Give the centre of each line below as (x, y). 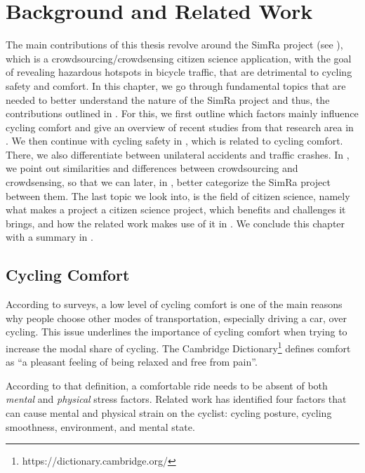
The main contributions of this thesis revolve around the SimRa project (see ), (174, 45)
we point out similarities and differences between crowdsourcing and (152, 168)
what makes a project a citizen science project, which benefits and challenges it (176, 209)
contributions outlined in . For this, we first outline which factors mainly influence (182, 113)
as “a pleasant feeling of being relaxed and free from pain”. (132, 362)
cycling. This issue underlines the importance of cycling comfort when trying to (177, 332)
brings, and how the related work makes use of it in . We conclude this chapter (175, 223)
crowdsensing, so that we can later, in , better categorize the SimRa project (168, 182)
